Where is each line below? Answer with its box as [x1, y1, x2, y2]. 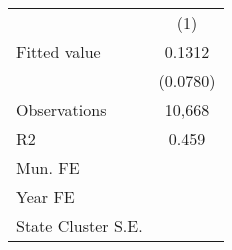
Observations [16, 98, 107, 121]
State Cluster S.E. [16, 214, 143, 237]
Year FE [16, 185, 75, 208]
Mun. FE [16, 156, 80, 179]
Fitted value [16, 40, 101, 63]
